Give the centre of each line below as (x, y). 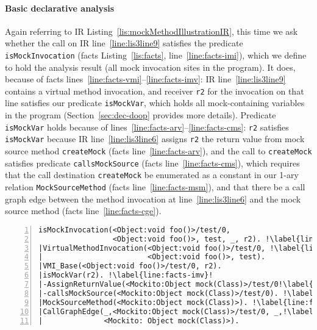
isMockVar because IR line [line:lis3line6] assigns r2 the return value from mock (155, 139)
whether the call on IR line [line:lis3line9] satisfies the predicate (124, 43)
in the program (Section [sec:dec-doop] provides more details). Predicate (141, 115)
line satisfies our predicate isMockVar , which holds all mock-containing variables (155, 103)
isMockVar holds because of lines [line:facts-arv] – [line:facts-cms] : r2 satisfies (147, 127)
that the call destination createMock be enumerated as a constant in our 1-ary (152, 175)
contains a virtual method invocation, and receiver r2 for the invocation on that (155, 91)
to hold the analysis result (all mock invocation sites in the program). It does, (150, 67)
